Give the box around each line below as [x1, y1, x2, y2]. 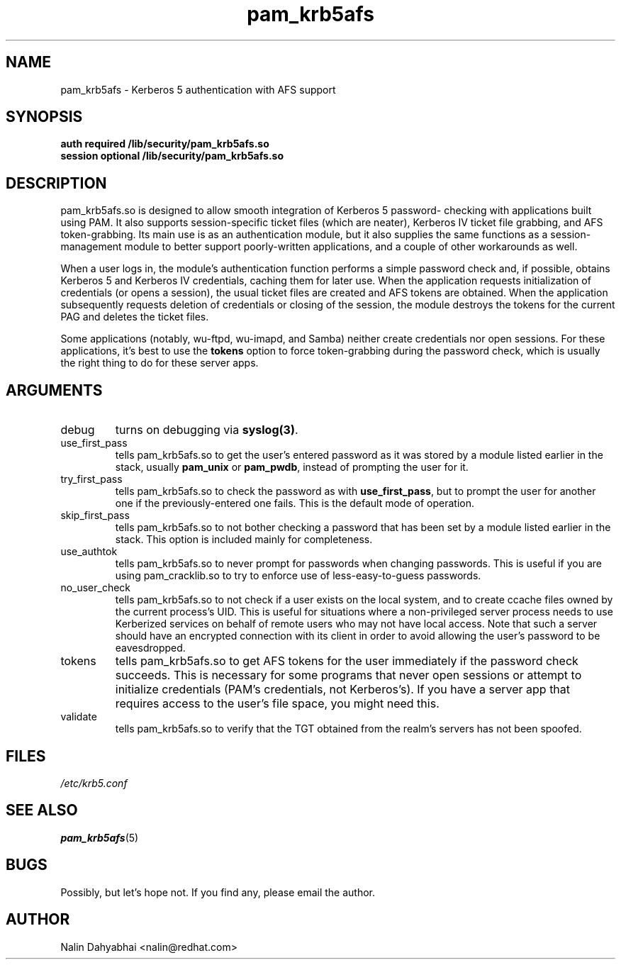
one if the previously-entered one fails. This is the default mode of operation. [115, 497, 474, 510]
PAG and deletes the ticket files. [60, 311, 209, 323]
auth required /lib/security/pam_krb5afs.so [60, 138, 269, 150]
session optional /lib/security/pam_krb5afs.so [60, 150, 284, 162]
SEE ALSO [6, 801, 78, 820]
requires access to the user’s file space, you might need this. [115, 696, 440, 711]
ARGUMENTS [6, 381, 103, 399]
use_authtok [60, 545, 118, 558]
